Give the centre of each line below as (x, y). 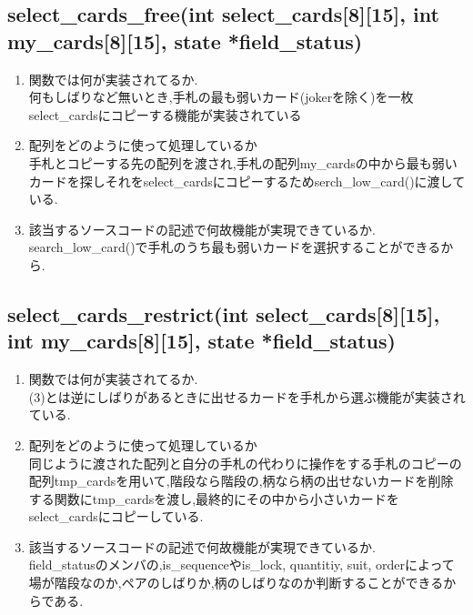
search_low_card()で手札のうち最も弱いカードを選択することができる (235, 247)
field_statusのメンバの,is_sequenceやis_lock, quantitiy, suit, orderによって (242, 565)
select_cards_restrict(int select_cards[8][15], (224, 313)
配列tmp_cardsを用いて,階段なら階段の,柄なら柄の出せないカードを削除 (241, 481)
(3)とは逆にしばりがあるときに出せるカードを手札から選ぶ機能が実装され (247, 396)
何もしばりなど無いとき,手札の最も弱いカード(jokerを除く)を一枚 (221, 97)
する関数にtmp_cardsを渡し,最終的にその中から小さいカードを (214, 498)
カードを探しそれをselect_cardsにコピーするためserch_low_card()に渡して (247, 181)
